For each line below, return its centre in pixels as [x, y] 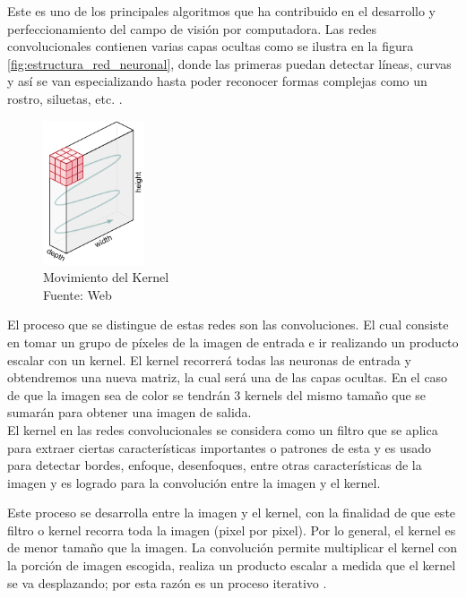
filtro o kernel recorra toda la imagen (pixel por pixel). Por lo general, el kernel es [232, 530]
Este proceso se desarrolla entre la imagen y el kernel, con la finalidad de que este [232, 513]
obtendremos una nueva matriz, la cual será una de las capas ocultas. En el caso [228, 377]
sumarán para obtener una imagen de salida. [129, 412]
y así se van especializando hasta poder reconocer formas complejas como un [217, 81]
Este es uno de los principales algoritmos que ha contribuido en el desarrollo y [222, 11]
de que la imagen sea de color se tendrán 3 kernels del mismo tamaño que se [217, 394]
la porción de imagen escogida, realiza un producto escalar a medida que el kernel [232, 565]
